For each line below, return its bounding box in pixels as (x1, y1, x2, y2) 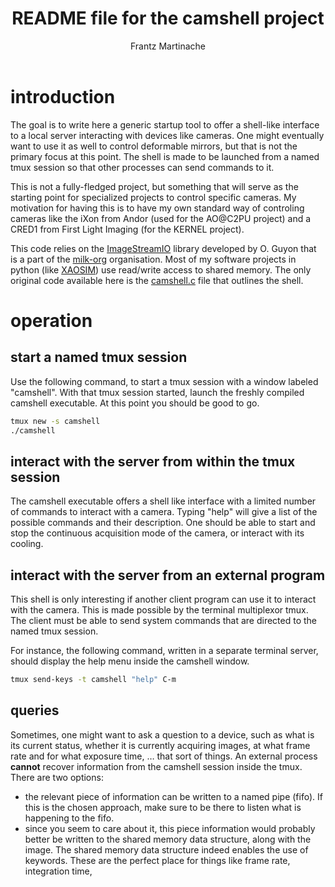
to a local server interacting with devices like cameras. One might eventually (10, 129, 325, 141)
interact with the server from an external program (10, 567, 326, 584)
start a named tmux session (10, 349, 188, 366)
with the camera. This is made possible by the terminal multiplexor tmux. (10, 604, 309, 616)
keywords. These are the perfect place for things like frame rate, (24, 854, 291, 866)
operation (10, 309, 93, 332)
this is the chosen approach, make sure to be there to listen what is (24, 801, 302, 813)
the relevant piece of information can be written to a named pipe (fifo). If (24, 790, 323, 802)
